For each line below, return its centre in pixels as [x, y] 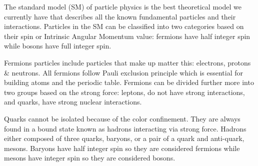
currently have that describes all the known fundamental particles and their [120, 16]
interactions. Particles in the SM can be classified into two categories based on [124, 26]
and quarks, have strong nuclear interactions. [73, 102]
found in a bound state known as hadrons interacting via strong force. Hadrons [125, 128]
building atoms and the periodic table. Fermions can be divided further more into [129, 82]
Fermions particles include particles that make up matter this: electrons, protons [127, 62]
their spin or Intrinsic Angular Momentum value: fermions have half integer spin [127, 36]
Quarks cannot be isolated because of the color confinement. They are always [122, 118]
